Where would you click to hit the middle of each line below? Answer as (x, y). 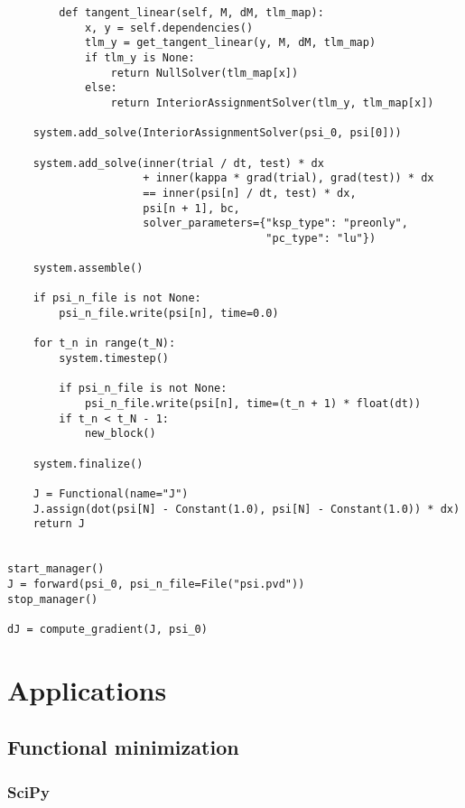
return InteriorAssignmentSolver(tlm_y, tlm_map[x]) (272, 102)
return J (59, 524)
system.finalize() (88, 464)
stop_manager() (53, 599)
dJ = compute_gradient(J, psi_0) (107, 629)
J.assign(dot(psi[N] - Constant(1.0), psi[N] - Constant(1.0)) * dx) (246, 509)
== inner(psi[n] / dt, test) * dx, (250, 193)
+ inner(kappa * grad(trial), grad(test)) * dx (288, 178)
